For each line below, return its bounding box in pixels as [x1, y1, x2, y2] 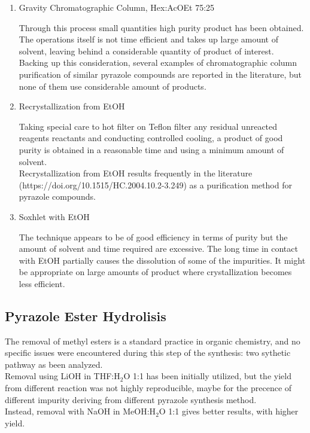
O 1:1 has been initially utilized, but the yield [123, 370, 291, 382]
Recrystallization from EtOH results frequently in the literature [19, 167, 253, 179]
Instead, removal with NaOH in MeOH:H [5, 405, 156, 417]
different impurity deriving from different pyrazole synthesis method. [5, 393, 257, 405]
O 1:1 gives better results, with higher [159, 405, 299, 417]
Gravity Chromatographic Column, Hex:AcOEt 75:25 [19, 1, 215, 13]
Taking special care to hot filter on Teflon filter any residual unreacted [19, 120, 278, 132]
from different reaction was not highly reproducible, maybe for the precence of [5, 382, 292, 394]
